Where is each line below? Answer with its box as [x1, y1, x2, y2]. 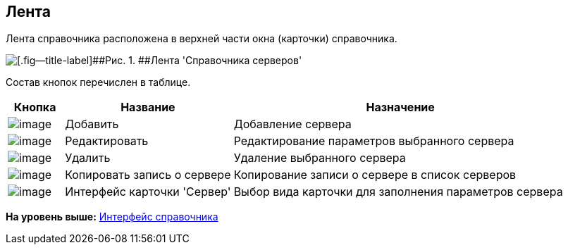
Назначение [366, 100, 435, 115]
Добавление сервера [233, 117, 352, 132]
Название [121, 100, 175, 115]
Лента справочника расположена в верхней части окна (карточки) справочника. [6, 32, 397, 45]
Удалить [65, 151, 111, 165]
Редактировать [65, 134, 149, 149]
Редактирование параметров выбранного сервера [233, 134, 514, 149]
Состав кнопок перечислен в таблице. [6, 76, 191, 89]
